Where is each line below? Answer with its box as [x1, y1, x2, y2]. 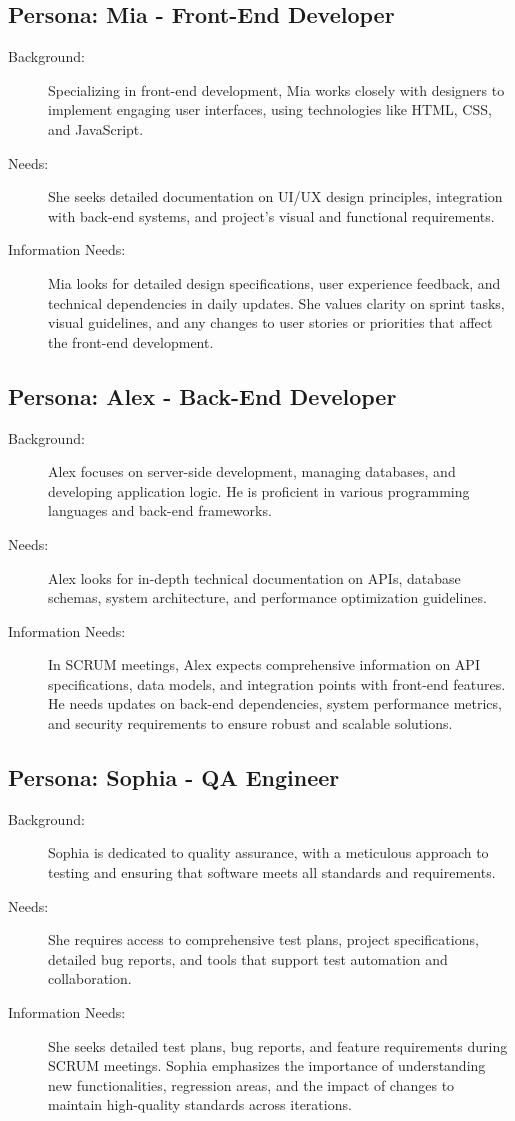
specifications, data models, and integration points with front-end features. [48, 673, 506, 694]
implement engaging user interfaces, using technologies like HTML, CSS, [48, 99, 492, 120]
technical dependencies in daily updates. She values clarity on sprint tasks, [48, 292, 505, 313]
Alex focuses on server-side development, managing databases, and [48, 461, 456, 482]
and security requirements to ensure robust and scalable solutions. [48, 713, 453, 734]
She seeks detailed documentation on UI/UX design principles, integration [48, 186, 503, 207]
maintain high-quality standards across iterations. [48, 1094, 352, 1115]
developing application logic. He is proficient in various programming [48, 480, 470, 501]
